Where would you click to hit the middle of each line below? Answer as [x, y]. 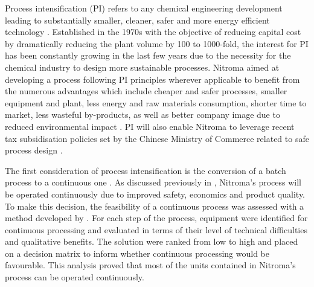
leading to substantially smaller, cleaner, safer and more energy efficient [137, 20]
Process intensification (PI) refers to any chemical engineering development [144, 8]
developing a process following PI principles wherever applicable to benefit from [152, 79]
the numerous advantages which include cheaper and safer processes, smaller [146, 91]
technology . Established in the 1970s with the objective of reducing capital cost [153, 32]
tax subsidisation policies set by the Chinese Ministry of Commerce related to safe [157, 138]
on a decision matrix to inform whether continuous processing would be [137, 253]
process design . [34, 150]
